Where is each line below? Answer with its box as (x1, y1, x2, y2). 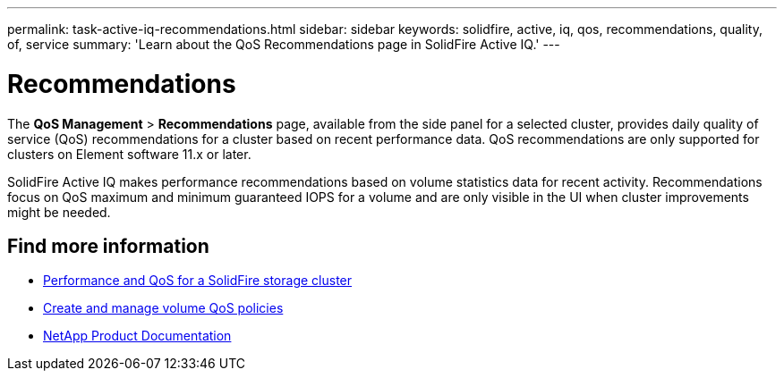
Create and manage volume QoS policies (43, 300, 284, 316)
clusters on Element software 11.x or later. (7, 146, 251, 162)
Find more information (7, 234, 209, 257)
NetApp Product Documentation (43, 328, 232, 344)
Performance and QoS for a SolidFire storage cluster (43, 273, 353, 289)
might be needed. (7, 204, 111, 220)
